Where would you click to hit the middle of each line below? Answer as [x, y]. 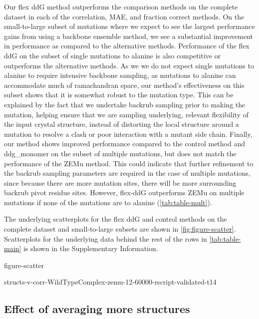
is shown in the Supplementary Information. [91, 248]
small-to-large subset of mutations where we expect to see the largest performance [129, 26]
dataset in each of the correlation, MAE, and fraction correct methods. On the [124, 16]
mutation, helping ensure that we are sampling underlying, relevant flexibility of [126, 114]
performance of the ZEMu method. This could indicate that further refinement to [129, 163]
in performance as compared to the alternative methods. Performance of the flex [127, 46]
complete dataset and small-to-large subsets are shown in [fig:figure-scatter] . [120, 229]
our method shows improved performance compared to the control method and [125, 144]
